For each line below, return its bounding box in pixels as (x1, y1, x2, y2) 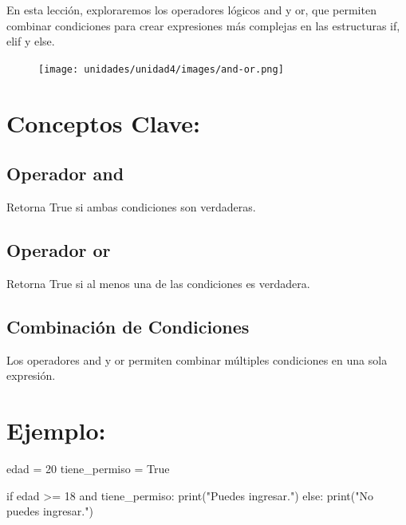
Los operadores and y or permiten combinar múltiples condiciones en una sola (6, 351, 388, 368)
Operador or (6, 238, 111, 262)
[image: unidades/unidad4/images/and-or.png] (38, 63, 284, 75)
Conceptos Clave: (6, 106, 201, 139)
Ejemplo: (6, 413, 106, 446)
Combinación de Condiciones (6, 314, 250, 338)
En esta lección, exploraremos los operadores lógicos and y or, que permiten (6, 2, 376, 18)
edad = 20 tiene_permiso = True (6, 460, 170, 476)
